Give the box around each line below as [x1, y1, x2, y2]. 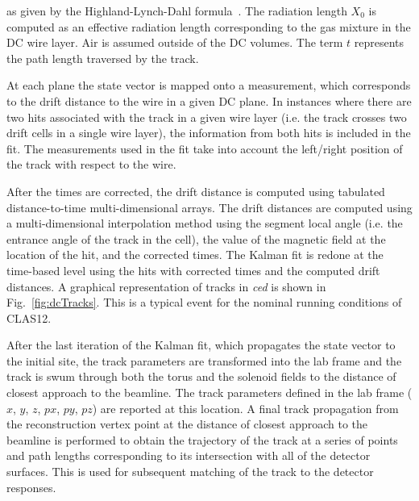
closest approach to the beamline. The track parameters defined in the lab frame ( [6, 384, 413, 401]
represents [354, 34, 404, 51]
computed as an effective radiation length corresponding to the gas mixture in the [6, 18, 411, 35]
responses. [6, 478, 56, 495]
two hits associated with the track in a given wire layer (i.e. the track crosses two [6, 108, 407, 125]
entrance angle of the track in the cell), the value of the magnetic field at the [6, 230, 386, 247]
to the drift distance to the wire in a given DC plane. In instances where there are [6, 92, 412, 109]
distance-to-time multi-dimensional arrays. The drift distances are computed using [6, 198, 413, 215]
